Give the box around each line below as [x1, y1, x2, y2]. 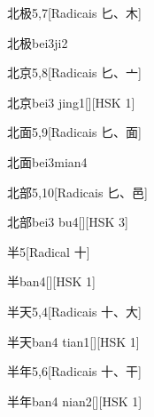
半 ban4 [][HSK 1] [7, 272, 96, 291]
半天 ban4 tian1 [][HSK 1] [7, 332, 140, 350]
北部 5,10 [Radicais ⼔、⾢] [7, 182, 148, 201]
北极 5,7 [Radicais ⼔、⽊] [7, 4, 142, 21]
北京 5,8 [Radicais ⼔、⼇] [7, 63, 142, 82]
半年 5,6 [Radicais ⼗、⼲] [7, 362, 142, 381]
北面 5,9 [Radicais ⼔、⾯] [7, 123, 142, 141]
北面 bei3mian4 [7, 152, 88, 171]
